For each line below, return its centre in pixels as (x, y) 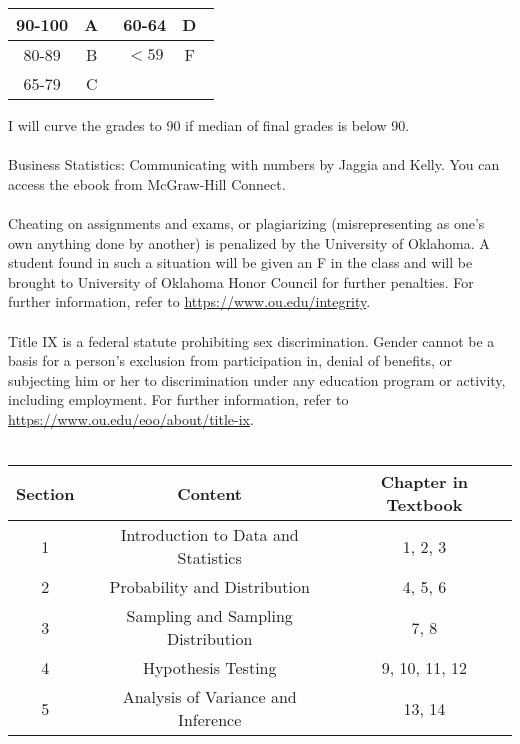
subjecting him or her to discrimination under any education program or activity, (257, 379)
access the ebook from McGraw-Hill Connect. (147, 183)
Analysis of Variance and (209, 697)
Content (210, 493)
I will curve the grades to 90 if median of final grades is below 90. (209, 125)
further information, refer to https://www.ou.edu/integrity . (189, 301)
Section (45, 493)
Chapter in (424, 482)
